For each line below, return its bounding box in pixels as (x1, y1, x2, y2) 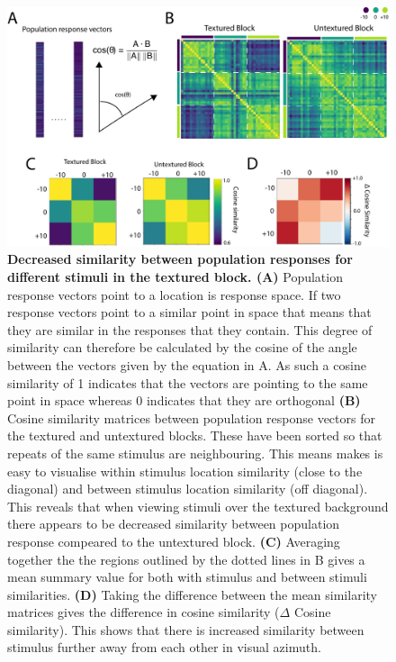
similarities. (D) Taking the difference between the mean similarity (7, 585, 377, 603)
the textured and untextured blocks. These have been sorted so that (7, 426, 382, 445)
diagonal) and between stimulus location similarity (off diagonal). (7, 479, 368, 498)
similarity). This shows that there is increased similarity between (7, 620, 364, 639)
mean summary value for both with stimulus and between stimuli (7, 567, 367, 586)
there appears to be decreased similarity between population (7, 514, 340, 533)
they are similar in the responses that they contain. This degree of (7, 320, 373, 339)
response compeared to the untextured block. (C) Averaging (7, 531, 340, 550)
